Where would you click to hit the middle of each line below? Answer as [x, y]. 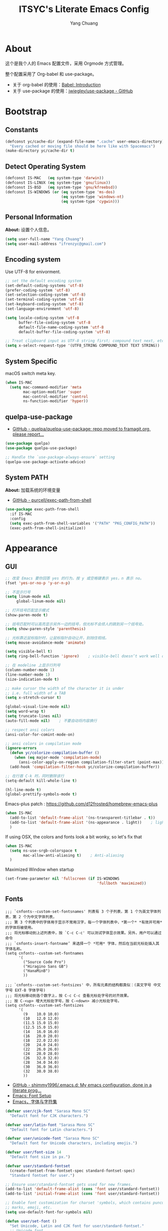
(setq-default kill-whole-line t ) [41, 781]
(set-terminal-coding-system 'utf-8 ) [44, 300]
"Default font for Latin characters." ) [51, 1130]
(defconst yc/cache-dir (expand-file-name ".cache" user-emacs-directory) [85, 142]
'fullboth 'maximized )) [121, 884]
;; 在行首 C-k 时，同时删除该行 [35, 776]
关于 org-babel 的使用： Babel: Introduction [56, 84]
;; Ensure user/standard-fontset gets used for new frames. [69, 1184]
